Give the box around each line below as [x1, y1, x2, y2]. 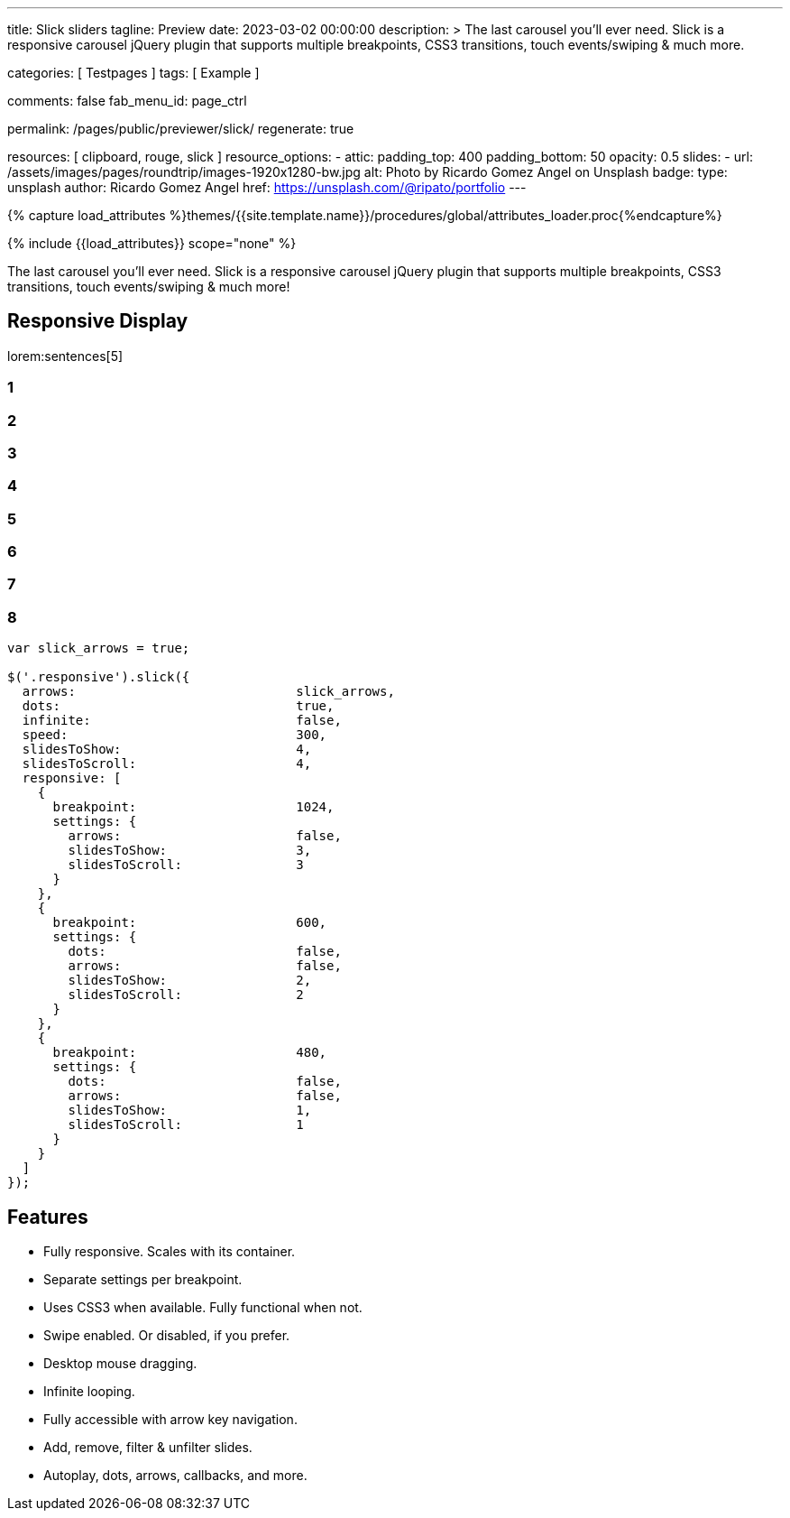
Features [7, 1205, 88, 1228]
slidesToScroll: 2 [68, 987, 304, 1003]
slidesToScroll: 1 [68, 1117, 304, 1133]
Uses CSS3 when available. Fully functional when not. [43, 1300, 363, 1316]
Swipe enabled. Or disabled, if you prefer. [43, 1328, 290, 1344]
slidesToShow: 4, [22, 742, 312, 757]
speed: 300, [22, 727, 327, 743]
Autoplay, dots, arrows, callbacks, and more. [43, 1467, 308, 1484]
